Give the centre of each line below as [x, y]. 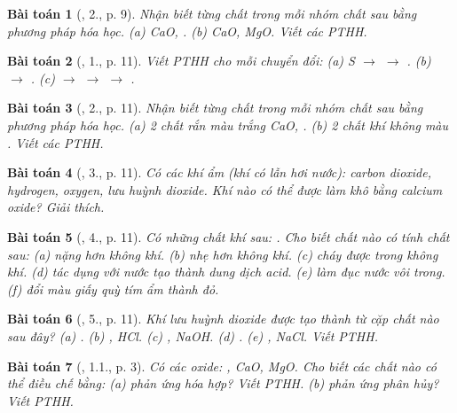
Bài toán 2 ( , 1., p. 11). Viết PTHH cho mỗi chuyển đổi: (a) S [181, 61]
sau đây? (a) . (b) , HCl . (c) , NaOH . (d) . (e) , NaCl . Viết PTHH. [193, 335]
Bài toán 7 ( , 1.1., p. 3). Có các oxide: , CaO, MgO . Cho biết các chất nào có [222, 366]
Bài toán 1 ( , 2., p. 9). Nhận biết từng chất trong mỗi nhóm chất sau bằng [212, 13]
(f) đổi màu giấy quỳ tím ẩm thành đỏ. [113, 288]
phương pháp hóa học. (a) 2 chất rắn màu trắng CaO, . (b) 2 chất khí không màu [228, 125]
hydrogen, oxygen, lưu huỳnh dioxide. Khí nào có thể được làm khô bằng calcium [225, 189]
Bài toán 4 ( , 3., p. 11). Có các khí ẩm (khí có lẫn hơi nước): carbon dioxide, [220, 172]
